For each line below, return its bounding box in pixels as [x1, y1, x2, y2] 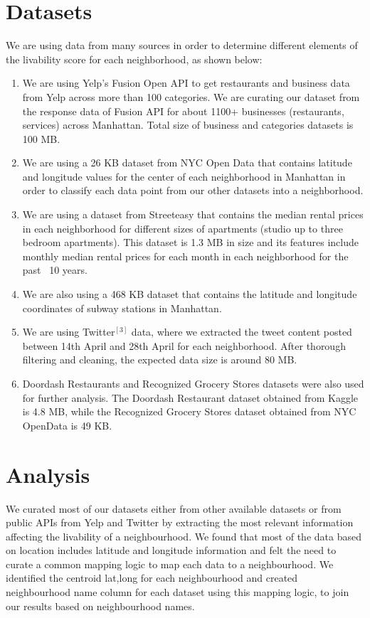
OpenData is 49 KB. [22, 417, 112, 432]
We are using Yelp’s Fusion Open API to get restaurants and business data [22, 75, 350, 90]
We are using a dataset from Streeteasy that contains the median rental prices [22, 207, 364, 222]
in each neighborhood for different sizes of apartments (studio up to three [22, 220, 343, 235]
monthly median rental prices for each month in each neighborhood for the [22, 248, 349, 263]
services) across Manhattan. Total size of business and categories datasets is [22, 117, 354, 132]
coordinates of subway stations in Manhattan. [22, 300, 222, 315]
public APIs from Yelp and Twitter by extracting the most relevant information [6, 515, 354, 530]
